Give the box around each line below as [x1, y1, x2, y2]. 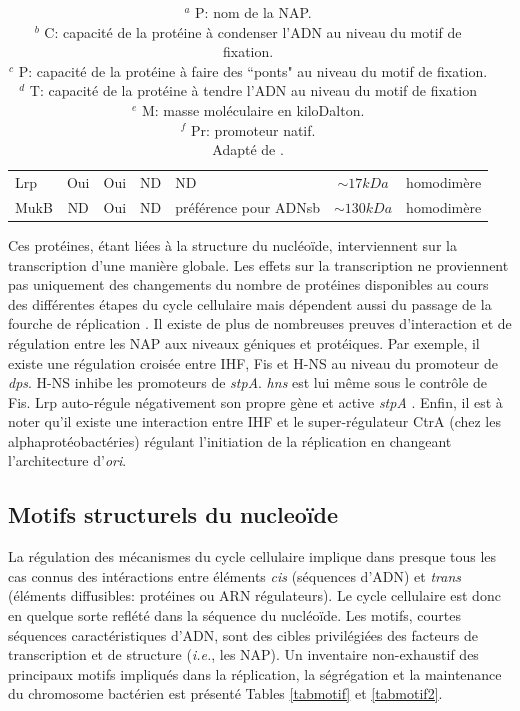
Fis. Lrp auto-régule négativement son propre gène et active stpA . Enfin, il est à [8, 391, 503, 412]
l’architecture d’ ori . [8, 450, 127, 471]
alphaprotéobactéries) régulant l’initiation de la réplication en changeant [8, 430, 452, 451]
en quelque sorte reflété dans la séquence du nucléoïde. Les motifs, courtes [8, 605, 461, 626]
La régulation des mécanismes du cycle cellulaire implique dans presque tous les [8, 546, 497, 567]
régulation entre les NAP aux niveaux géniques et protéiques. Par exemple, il [8, 332, 480, 353]
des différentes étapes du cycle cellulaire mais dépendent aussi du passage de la [8, 293, 492, 314]
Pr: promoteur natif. [191, 119, 316, 140]
